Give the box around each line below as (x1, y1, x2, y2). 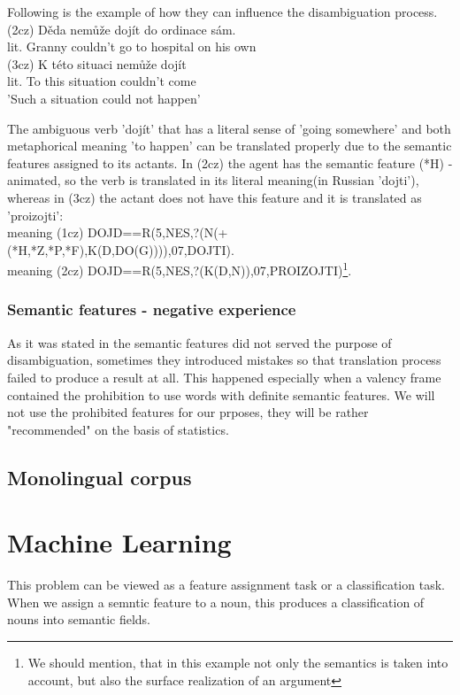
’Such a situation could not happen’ (7, 89, 201, 107)
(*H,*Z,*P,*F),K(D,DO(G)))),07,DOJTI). (7, 240, 234, 259)
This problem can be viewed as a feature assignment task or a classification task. (7, 575, 445, 594)
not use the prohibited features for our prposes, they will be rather (7, 403, 369, 421)
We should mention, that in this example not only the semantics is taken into (27, 653, 448, 672)
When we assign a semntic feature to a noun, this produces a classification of (7, 592, 425, 611)
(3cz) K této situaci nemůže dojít (7, 54, 187, 73)
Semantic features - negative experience (7, 298, 296, 320)
